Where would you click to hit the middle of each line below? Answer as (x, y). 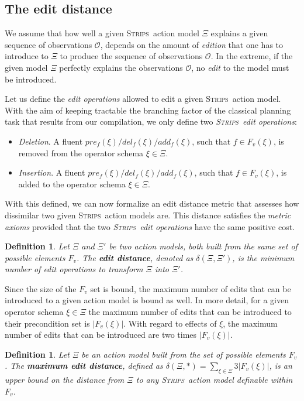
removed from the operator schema (81, 152)
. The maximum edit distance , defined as (84, 366)
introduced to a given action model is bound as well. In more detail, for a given (147, 300)
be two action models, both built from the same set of (203, 246)
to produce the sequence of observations (131, 56)
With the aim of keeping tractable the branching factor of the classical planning (148, 110)
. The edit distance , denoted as (135, 257)
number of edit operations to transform (74, 269)
